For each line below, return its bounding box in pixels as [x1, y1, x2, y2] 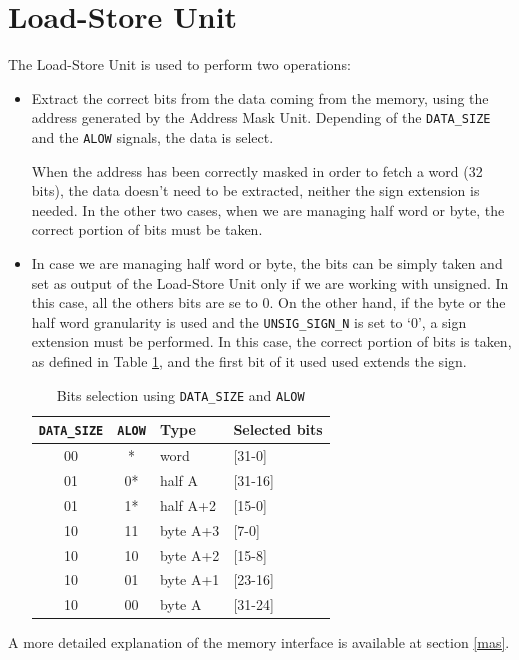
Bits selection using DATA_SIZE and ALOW [56, 384, 305, 405]
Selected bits [233, 419, 323, 440]
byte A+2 [159, 544, 220, 565]
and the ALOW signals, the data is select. [31, 126, 274, 147]
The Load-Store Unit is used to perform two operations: [8, 54, 351, 75]
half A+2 [159, 494, 216, 515]
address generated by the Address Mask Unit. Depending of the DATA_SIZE [31, 107, 491, 128]
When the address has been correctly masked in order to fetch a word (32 [31, 160, 483, 181]
